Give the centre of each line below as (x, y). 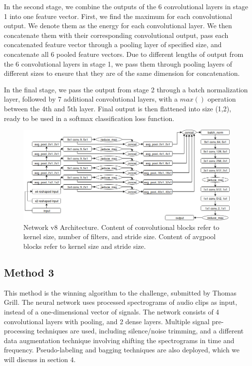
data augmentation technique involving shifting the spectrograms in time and (119, 340)
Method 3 (29, 272)
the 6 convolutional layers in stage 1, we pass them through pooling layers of (118, 63)
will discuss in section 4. (40, 359)
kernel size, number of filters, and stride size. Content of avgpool (120, 236)
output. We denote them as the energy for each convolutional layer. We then (118, 26)
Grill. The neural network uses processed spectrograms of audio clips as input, (121, 302)
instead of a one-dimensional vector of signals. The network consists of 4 (112, 312)
